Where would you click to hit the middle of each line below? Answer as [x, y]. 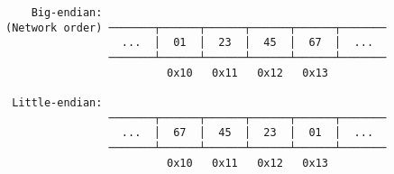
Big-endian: [67, 13]
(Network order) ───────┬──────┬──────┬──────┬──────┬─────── [196, 27]
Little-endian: [57, 102]
